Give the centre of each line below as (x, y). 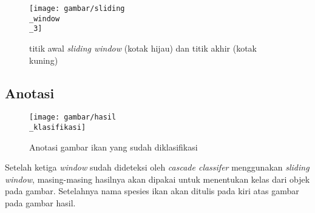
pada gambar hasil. (40, 203)
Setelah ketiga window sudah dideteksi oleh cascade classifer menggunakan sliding (157, 167)
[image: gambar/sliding (77, 8)
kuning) (44, 60)
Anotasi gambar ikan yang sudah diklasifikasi (113, 147)
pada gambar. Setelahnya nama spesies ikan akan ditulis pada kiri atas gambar (152, 191)
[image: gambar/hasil (73, 117)
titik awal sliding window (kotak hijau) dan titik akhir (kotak (143, 48)
